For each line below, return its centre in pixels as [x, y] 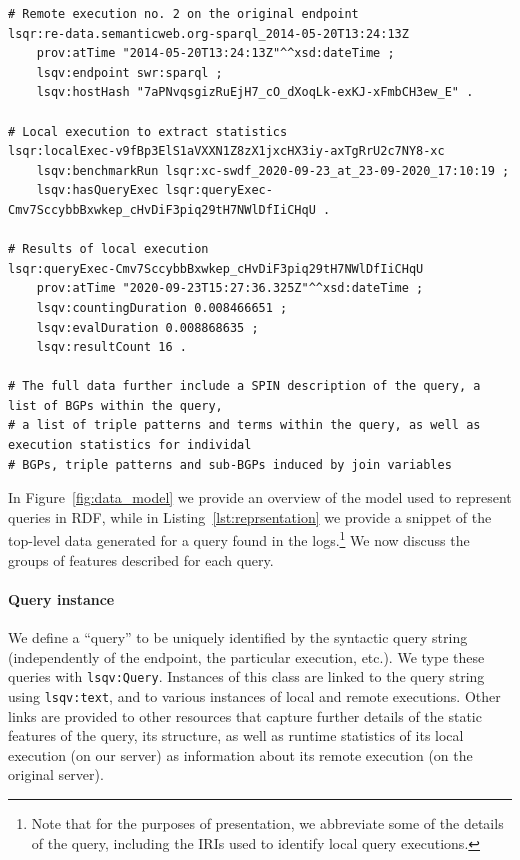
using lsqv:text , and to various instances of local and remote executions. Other [254, 695]
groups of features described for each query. [141, 559]
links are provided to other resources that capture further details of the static [245, 715]
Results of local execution [115, 249]
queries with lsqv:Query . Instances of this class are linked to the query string [246, 676]
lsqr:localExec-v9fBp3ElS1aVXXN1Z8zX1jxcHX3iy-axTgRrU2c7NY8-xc [226, 151]
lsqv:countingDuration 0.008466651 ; [162, 307]
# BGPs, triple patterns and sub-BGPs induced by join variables [230, 464]
